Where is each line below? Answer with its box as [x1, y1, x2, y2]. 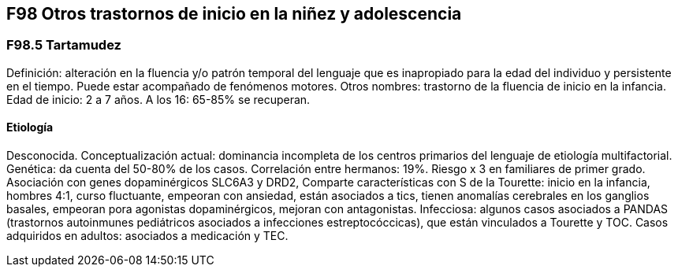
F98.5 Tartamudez [6, 37, 121, 53]
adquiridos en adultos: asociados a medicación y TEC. [6, 229, 289, 243]
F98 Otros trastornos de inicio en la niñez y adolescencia [6, 4, 462, 24]
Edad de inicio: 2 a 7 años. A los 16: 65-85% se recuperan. [6, 92, 311, 106]
